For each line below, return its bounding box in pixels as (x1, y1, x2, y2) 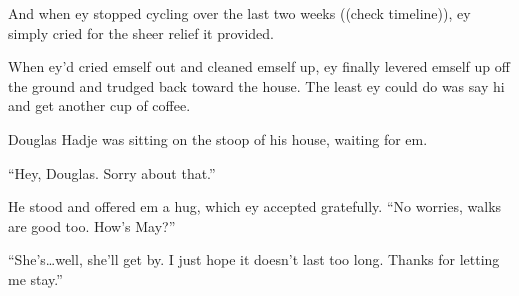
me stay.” (8, 268, 63, 289)
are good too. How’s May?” (8, 215, 176, 236)
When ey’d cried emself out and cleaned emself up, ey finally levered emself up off (8, 56, 510, 77)
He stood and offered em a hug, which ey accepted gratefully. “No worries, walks (8, 196, 502, 217)
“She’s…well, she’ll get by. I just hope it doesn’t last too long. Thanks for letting (8, 249, 500, 270)
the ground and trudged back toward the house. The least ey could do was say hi (8, 75, 505, 96)
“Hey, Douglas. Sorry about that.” (8, 162, 216, 183)
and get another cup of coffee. (8, 95, 191, 116)
